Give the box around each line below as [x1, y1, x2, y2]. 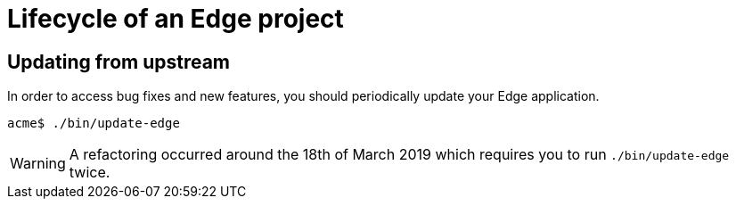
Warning [10, 154, 66, 173]
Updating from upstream [7, 50, 231, 73]
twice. [69, 163, 110, 182]
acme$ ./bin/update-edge [7, 116, 180, 131]
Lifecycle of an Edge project [7, 4, 344, 34]
